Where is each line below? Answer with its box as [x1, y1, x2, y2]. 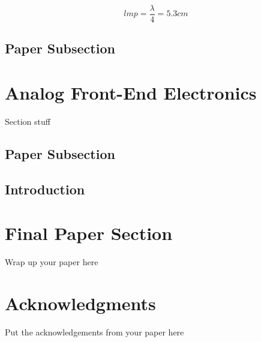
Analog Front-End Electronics [5, 80, 257, 105]
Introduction [5, 179, 85, 198]
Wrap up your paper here [5, 256, 98, 268]
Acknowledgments [5, 291, 156, 316]
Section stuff [5, 115, 50, 127]
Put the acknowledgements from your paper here [5, 325, 184, 338]
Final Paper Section [5, 221, 173, 245]
